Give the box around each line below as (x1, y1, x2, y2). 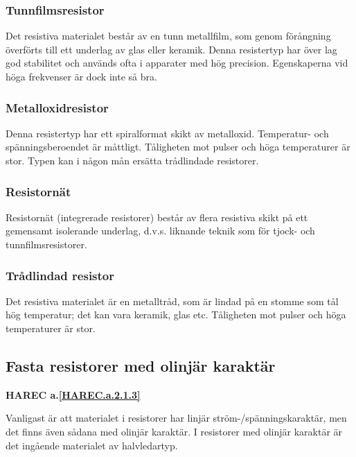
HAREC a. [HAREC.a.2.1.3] (6, 387, 141, 402)
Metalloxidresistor (6, 98, 109, 116)
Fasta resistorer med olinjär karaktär (6, 354, 276, 376)
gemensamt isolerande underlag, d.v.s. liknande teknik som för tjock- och (6, 223, 315, 238)
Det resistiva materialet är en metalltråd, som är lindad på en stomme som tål (6, 293, 339, 308)
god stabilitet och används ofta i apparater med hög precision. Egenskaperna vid (6, 55, 348, 70)
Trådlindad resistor (6, 266, 114, 284)
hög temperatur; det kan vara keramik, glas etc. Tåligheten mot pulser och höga (6, 307, 346, 322)
